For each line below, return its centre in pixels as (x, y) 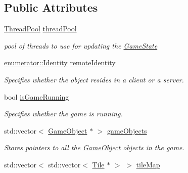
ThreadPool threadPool (40, 29)
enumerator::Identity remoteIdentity (60, 62)
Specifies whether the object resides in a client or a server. (94, 79)
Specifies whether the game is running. (63, 114)
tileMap (148, 164)
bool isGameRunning (37, 96)
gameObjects (127, 130)
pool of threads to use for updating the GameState (81, 45)
